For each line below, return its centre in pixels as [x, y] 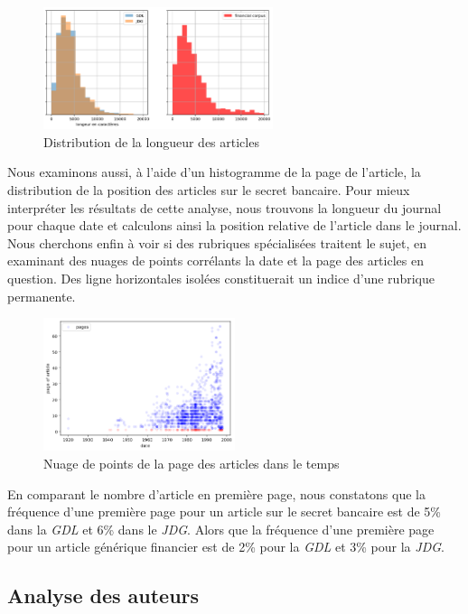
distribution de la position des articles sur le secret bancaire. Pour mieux [209, 190]
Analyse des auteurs [103, 595]
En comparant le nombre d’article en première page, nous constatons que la [216, 493]
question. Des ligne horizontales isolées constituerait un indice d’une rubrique [221, 279]
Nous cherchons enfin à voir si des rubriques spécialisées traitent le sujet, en [217, 242]
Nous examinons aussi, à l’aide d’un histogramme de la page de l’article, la [214, 172]
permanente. [42, 296]
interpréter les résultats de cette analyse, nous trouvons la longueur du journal [225, 207]
